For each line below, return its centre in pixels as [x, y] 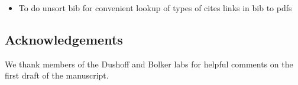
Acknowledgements [64, 39]
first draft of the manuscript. [57, 75]
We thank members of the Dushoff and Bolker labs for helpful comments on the [149, 64]
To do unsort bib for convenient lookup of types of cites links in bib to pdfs [155, 8]
